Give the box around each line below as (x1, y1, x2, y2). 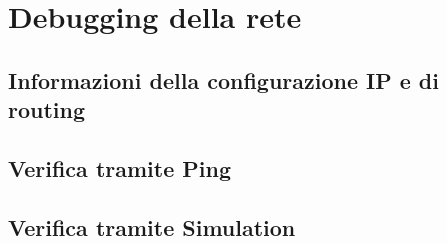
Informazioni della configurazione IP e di (8, 64, 439, 95)
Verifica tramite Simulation (8, 211, 296, 242)
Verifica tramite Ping (8, 152, 231, 183)
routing (8, 94, 86, 125)
